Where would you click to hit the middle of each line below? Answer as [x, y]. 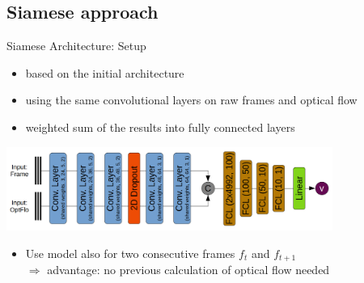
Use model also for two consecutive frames [130, 253]
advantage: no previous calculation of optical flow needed [188, 270]
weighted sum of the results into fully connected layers [160, 127]
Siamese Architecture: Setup [76, 46]
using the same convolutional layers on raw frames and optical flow [191, 100]
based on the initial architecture [105, 72]
